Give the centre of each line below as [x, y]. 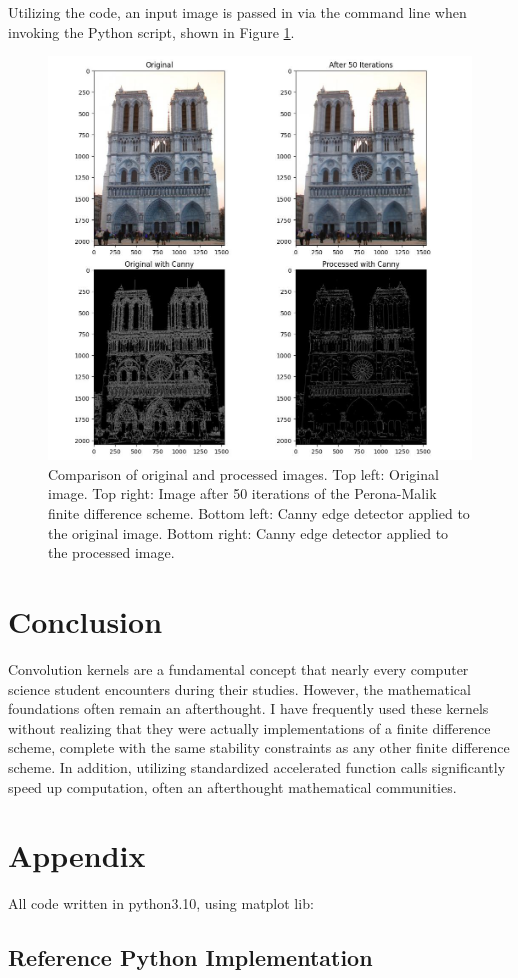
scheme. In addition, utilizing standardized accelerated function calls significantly [257, 766]
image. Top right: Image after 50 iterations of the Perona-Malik [242, 493]
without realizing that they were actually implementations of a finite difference [249, 727]
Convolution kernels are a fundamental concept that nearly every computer [238, 668]
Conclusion [85, 621]
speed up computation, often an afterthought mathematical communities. [232, 786]
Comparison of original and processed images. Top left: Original [243, 473]
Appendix [77, 855]
